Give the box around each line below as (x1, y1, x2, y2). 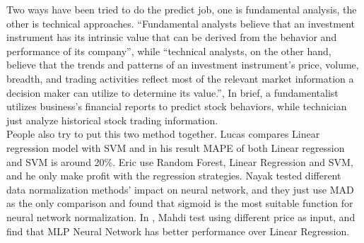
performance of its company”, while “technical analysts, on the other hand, (6, 43, 331, 58)
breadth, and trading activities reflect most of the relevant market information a (6, 71, 354, 85)
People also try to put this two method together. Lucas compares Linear (6, 126, 320, 141)
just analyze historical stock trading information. (6, 112, 218, 127)
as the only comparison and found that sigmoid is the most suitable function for (6, 196, 353, 211)
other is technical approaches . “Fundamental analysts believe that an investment (6, 16, 355, 30)
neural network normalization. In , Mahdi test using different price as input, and (6, 209, 356, 224)
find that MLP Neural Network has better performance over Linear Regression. (6, 223, 350, 238)
